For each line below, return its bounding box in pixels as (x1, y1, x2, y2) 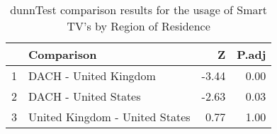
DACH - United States (28, 88, 141, 104)
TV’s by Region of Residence (67, 18, 210, 34)
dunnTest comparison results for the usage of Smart (10, 1, 268, 18)
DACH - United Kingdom (28, 67, 156, 84)
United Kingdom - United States (28, 108, 191, 125)
